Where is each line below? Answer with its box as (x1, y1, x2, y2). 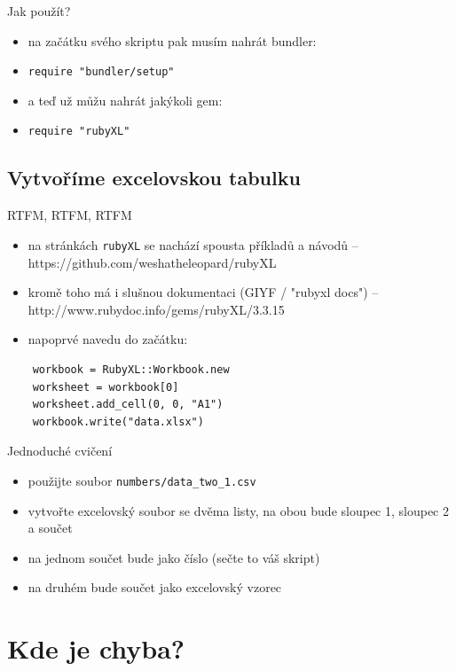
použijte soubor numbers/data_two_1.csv (28, 471, 256, 489)
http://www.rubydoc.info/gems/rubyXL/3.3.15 (28, 300, 285, 318)
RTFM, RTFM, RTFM (7, 206, 132, 224)
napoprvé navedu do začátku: (28, 330, 188, 348)
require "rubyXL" (28, 125, 130, 138)
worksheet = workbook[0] (32, 380, 179, 394)
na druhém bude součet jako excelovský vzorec (28, 578, 282, 597)
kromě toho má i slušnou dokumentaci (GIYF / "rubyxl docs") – (28, 283, 379, 301)
